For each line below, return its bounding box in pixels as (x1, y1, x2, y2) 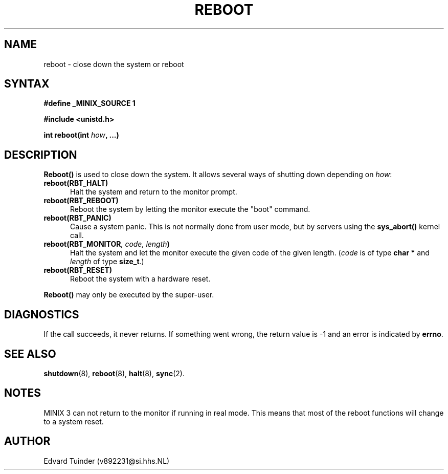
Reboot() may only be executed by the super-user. (43, 290, 214, 299)
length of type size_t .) (70, 257, 144, 266)
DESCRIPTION (4, 148, 77, 161)
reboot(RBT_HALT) (43, 179, 108, 188)
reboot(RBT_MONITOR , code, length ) (43, 240, 170, 249)
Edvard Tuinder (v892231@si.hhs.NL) (43, 456, 170, 465)
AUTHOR (4, 435, 51, 448)
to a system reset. (43, 417, 104, 426)
